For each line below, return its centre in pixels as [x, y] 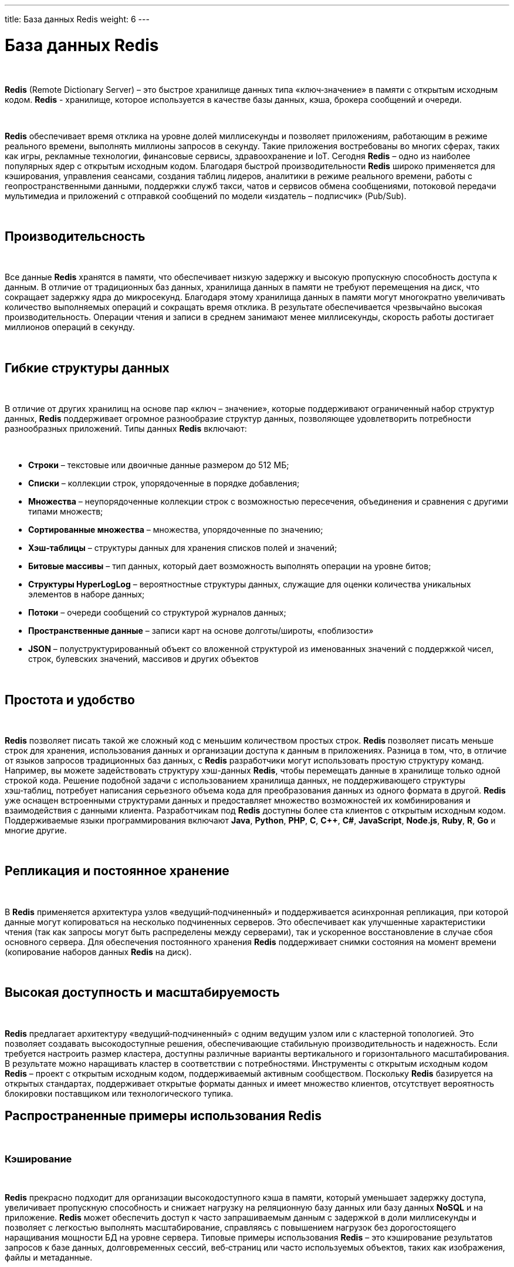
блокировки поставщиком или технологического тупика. [119, 1093]
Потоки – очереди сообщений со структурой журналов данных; [157, 613]
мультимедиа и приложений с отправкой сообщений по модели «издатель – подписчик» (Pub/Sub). [206, 196]
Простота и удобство [70, 700]
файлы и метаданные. [49, 1258]
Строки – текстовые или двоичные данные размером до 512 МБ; [159, 465]
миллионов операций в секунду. [70, 327]
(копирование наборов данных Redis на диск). [98, 952]
